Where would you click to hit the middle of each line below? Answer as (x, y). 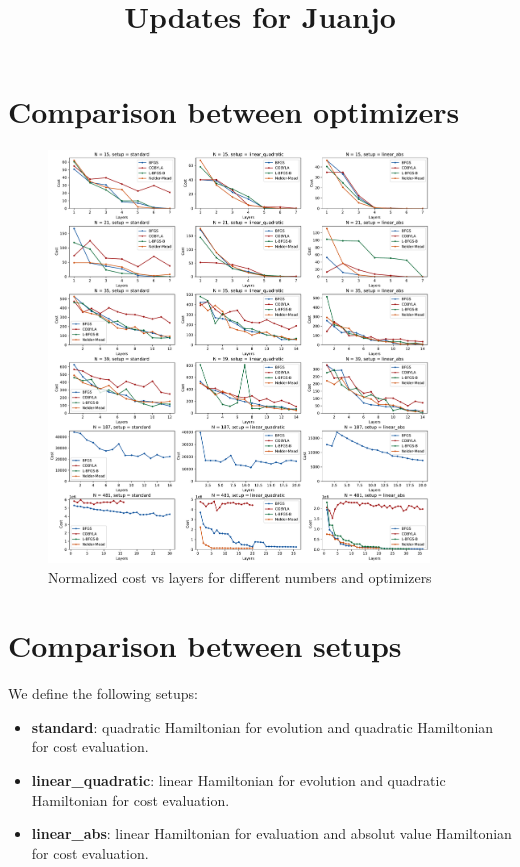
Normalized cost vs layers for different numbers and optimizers (240, 576)
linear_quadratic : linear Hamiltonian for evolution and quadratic (238, 780)
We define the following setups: (103, 693)
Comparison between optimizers (234, 111)
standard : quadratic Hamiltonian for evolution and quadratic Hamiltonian (262, 726)
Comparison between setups (205, 645)
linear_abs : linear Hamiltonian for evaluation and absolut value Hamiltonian (271, 833)
